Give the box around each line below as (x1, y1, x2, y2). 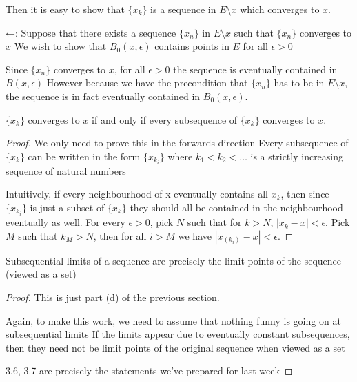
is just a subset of (30, 200, 105, 215)
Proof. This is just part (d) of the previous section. (6, 289, 220, 304)
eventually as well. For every (6, 215, 125, 229)
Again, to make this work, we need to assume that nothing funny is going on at (6, 313, 341, 327)
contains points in (154, 39, 229, 53)
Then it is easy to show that (6, 2, 125, 16)
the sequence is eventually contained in (173, 61, 338, 76)
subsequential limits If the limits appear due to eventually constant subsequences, (6, 327, 350, 341)
